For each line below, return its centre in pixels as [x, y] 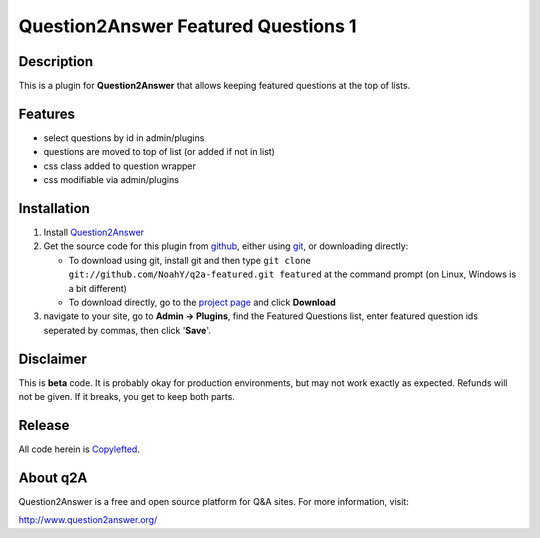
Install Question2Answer [94, 232]
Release [44, 425]
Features [46, 113]
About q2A [53, 477]
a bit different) [97, 288]
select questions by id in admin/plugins [124, 137]
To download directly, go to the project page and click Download [202, 302]
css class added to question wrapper [120, 166]
